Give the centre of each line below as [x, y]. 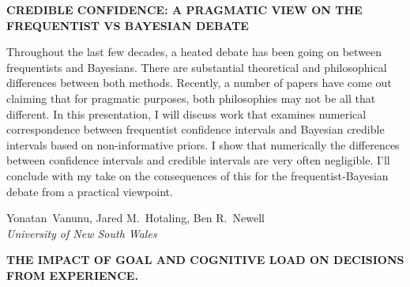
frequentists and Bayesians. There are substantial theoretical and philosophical [197, 67]
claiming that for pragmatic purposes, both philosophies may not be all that [191, 98]
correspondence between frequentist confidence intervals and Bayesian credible [196, 129]
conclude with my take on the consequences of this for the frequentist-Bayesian [197, 175]
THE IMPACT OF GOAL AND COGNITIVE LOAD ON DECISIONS [205, 260]
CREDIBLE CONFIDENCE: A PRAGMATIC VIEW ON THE [184, 9]
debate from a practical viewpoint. [90, 191]
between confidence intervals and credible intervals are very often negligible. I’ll [198, 160]
